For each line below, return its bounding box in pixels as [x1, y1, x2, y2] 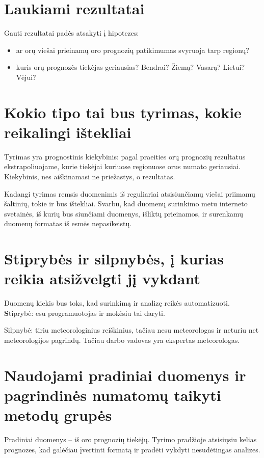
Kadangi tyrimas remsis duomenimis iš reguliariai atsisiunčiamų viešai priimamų [4, 188, 255, 199]
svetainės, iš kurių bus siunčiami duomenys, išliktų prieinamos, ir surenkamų [4, 208, 244, 219]
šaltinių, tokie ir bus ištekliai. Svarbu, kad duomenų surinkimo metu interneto [4, 198, 248, 209]
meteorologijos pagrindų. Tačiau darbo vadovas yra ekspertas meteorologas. [4, 335, 240, 345]
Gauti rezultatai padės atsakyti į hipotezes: [4, 28, 139, 38]
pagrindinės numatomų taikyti [4, 385, 221, 406]
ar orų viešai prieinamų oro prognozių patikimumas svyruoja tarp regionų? [16, 44, 249, 55]
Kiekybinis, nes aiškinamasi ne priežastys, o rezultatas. [4, 171, 175, 181]
